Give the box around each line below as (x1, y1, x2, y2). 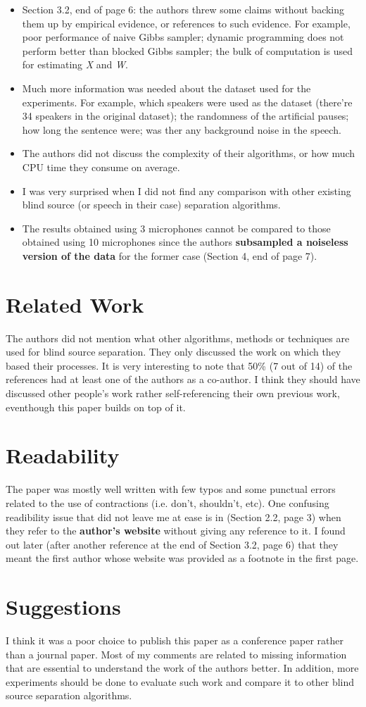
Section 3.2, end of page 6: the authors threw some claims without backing (22, 2, 345, 16)
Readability (6, 441, 120, 470)
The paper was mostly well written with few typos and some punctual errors (6, 482, 336, 496)
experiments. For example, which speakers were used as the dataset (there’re (22, 94, 353, 109)
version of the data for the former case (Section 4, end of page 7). (22, 248, 317, 263)
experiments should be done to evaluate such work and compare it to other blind (6, 674, 355, 689)
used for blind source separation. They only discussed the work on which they (6, 344, 341, 359)
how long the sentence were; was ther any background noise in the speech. (22, 122, 341, 137)
